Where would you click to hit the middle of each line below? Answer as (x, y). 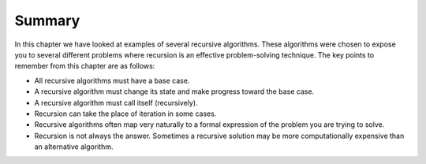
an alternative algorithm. (74, 147)
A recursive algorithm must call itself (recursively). (116, 102)
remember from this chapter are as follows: (85, 66)
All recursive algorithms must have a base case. (112, 80)
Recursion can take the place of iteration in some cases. (125, 114)
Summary (47, 20)
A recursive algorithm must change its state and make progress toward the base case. (174, 91)
